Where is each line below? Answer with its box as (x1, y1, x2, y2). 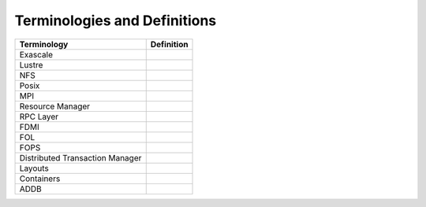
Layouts (19, 162, 49, 173)
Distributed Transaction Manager (19, 152, 142, 163)
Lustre (19, 59, 43, 70)
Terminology (19, 39, 69, 50)
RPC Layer (19, 111, 59, 122)
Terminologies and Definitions (14, 12, 217, 29)
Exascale (19, 49, 53, 60)
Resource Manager (19, 101, 91, 112)
